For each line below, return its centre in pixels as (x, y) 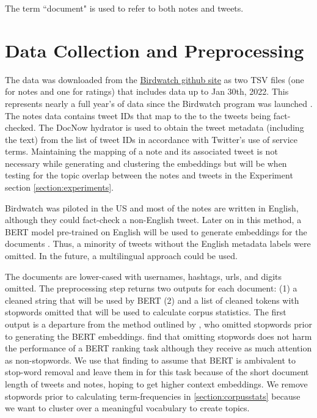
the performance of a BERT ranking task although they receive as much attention (158, 348)
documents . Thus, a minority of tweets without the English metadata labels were (158, 244)
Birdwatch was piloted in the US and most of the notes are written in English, (152, 207)
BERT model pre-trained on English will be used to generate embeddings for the (156, 231)
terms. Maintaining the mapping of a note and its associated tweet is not (141, 151)
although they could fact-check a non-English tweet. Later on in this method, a (153, 220)
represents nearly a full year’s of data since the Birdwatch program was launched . (159, 103)
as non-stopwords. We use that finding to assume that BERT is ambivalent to (150, 360)
